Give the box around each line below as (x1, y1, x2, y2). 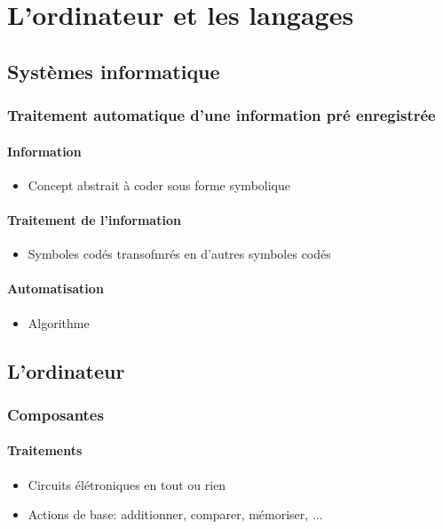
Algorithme (28, 313, 90, 332)
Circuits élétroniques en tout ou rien (28, 475, 226, 493)
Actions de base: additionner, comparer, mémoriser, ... (28, 505, 323, 524)
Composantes (7, 403, 104, 425)
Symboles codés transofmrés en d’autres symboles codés (28, 244, 331, 263)
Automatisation (7, 279, 104, 298)
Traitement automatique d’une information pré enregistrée (7, 104, 436, 126)
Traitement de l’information (7, 210, 181, 228)
